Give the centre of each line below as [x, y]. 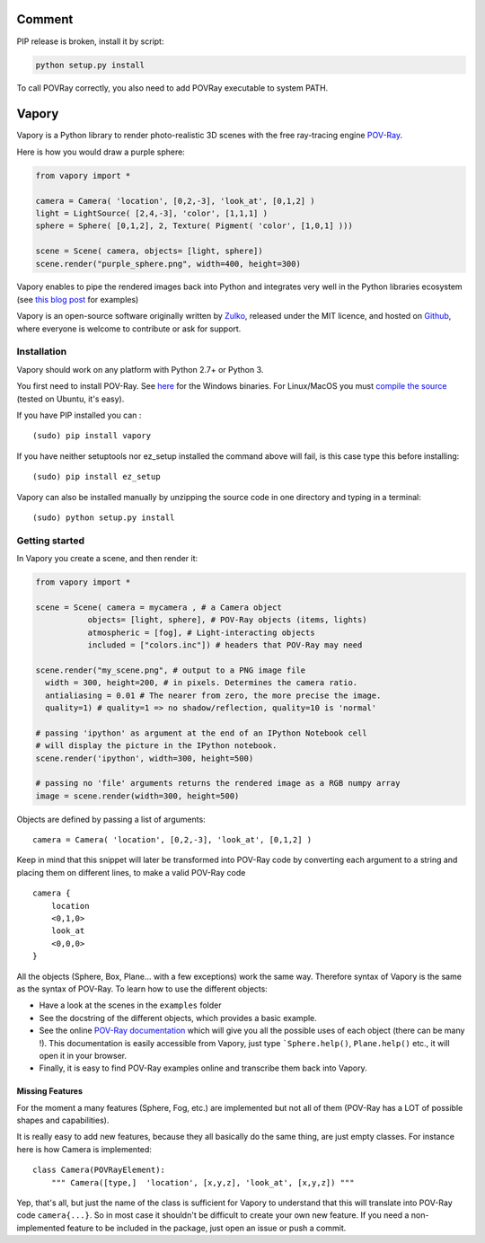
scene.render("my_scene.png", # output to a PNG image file [171, 670]
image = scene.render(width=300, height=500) [137, 796]
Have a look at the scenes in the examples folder [130, 1005]
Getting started [51, 541]
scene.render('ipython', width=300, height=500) [145, 758]
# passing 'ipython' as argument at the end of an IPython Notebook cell [201, 733]
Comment [45, 19]
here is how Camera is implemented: [84, 1149]
